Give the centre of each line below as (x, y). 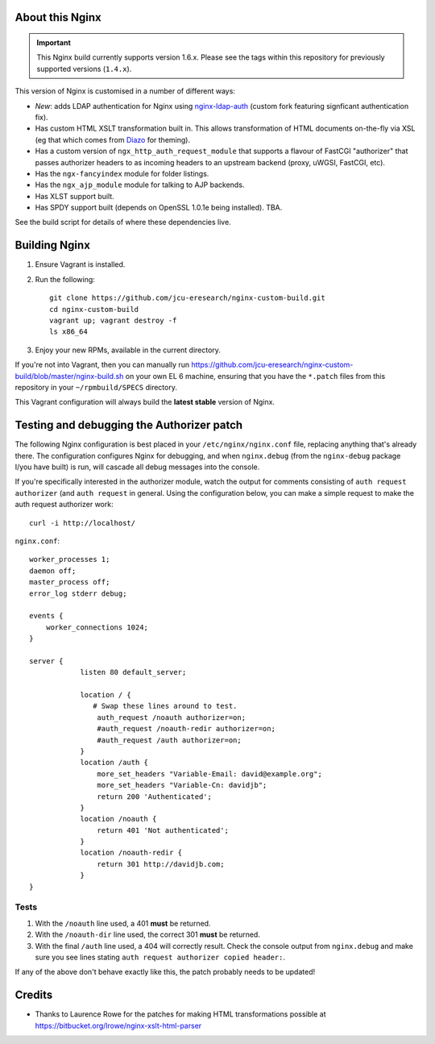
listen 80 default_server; (133, 672)
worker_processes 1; (70, 559)
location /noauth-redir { (131, 853)
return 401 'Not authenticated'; (163, 830)
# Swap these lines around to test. (165, 706)
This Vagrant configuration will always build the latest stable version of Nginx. (145, 402)
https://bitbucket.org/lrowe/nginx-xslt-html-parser (118, 1025)
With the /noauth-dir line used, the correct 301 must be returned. (148, 934)
